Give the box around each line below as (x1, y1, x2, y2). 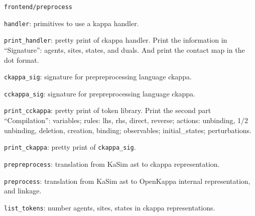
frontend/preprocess (4, 4, 73, 11)
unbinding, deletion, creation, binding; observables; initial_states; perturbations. (4, 125, 251, 135)
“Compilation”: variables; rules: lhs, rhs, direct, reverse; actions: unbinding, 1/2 (4, 115, 248, 126)
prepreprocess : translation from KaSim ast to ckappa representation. (4, 158, 220, 169)
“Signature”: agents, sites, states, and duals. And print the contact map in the (4, 44, 245, 55)
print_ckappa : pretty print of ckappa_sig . (4, 142, 136, 152)
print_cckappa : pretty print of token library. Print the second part (4, 105, 211, 116)
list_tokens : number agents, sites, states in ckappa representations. (4, 202, 215, 212)
